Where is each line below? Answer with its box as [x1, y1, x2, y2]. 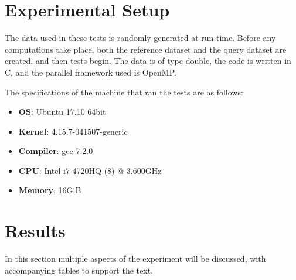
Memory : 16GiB [18, 184, 81, 196]
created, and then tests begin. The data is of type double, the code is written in [5, 54, 291, 67]
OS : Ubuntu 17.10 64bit [18, 105, 106, 118]
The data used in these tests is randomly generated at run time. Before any [5, 32, 276, 44]
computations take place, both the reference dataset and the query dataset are [5, 43, 287, 55]
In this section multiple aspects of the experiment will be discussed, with [5, 252, 266, 265]
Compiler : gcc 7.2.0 [18, 145, 93, 157]
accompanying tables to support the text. [5, 264, 153, 276]
